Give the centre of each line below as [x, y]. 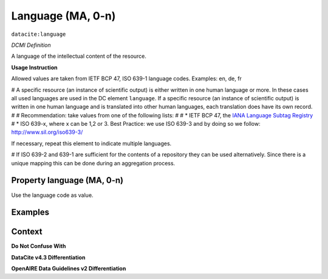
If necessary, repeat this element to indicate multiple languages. [91, 143]
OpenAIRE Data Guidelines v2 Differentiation [69, 269]
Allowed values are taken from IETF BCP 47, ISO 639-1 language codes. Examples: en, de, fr [127, 78]
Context [27, 232]
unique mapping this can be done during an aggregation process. [93, 163]
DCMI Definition [31, 45]
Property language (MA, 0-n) [67, 180]
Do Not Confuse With [39, 246]
